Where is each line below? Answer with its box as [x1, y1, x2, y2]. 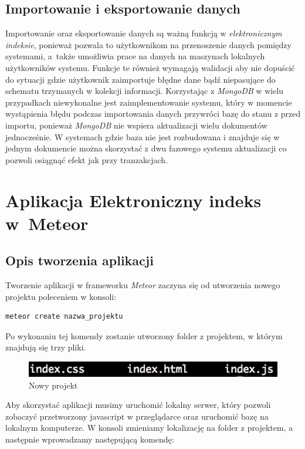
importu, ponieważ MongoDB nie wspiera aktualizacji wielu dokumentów [5, 119, 267, 131]
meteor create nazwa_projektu [5, 312, 123, 321]
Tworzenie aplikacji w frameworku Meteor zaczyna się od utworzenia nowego [5, 279, 280, 291]
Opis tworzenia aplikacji [5, 251, 154, 269]
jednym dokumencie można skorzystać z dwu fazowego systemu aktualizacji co [5, 142, 287, 154]
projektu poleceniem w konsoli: [5, 290, 117, 302]
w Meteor [5, 211, 89, 235]
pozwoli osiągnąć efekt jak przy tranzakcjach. [5, 153, 168, 166]
